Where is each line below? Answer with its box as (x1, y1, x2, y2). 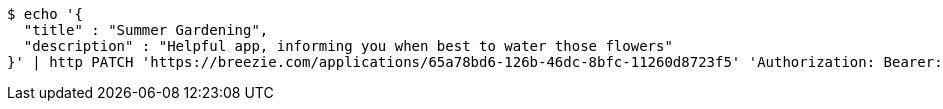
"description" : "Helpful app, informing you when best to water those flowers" (23, 38, 673, 54)
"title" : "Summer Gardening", (23, 22, 269, 38)
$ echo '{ (7, 6, 83, 22)
